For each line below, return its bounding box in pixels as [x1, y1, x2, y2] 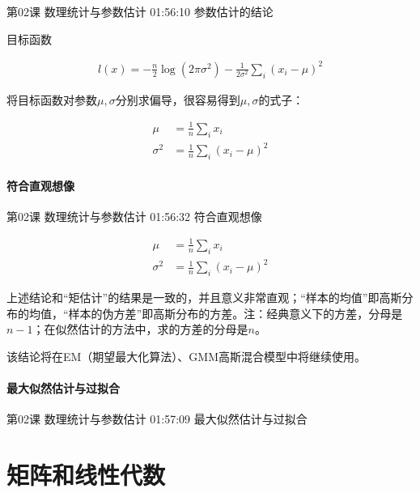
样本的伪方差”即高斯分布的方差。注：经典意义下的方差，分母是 [68, 304, 403, 321]
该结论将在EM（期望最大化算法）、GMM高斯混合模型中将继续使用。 [6, 347, 367, 364]
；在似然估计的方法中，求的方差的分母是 [32, 321, 248, 338]
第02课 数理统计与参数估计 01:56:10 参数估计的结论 [6, 3, 274, 19]
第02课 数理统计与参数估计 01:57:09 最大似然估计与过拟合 [6, 410, 308, 427]
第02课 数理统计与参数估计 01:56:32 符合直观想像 [6, 207, 262, 224]
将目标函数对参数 [6, 91, 97, 108]
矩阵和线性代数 [6, 458, 166, 491]
